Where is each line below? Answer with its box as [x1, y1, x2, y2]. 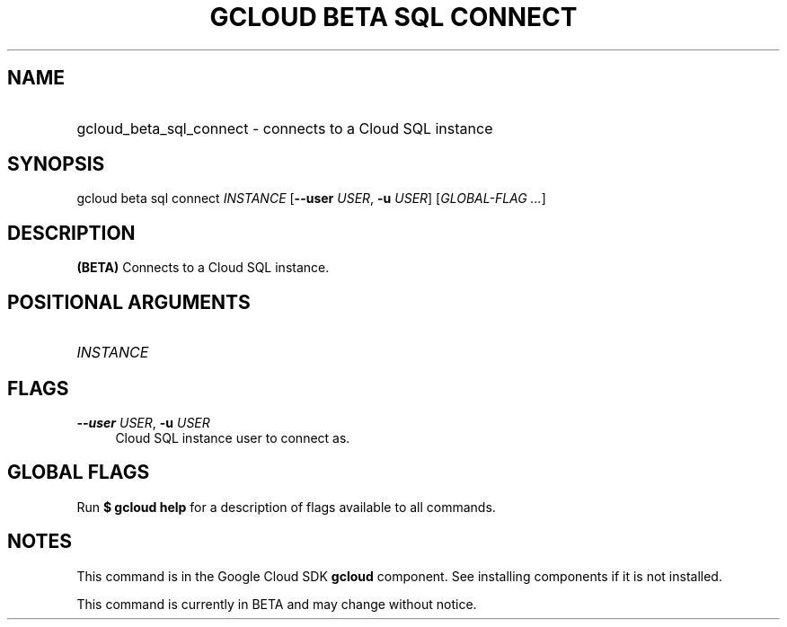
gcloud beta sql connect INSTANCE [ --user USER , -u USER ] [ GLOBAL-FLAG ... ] [76, 190, 546, 207]
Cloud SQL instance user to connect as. [115, 429, 350, 446]
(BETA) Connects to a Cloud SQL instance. [76, 260, 330, 276]
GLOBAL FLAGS [7, 461, 150, 484]
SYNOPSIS [7, 153, 105, 176]
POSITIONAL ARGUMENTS [7, 290, 251, 313]
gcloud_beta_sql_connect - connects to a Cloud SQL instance [76, 119, 493, 137]
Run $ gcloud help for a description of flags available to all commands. [76, 499, 496, 515]
